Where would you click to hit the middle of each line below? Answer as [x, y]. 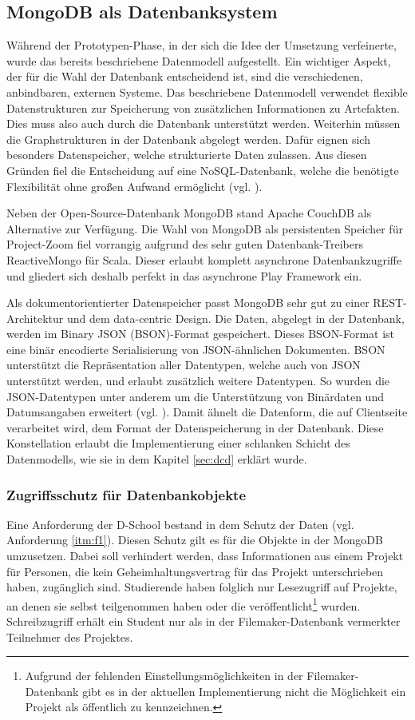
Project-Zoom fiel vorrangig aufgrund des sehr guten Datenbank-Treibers [185, 244]
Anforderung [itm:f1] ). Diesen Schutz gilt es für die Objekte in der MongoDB [195, 540]
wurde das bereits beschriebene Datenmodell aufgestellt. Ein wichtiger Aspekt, [199, 60]
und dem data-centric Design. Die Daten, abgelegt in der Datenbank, [235, 318]
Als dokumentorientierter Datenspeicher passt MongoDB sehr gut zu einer [188, 302]
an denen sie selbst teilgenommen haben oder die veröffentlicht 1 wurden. [184, 604]
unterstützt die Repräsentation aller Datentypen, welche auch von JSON [184, 365]
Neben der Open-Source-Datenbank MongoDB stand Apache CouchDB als [189, 213]
